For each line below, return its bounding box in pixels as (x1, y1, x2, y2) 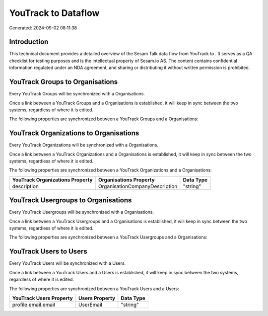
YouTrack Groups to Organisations (9, 78, 118, 86)
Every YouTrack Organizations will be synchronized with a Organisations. (9, 142, 159, 148)
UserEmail (78, 301, 103, 308)
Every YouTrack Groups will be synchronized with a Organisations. (9, 91, 145, 97)
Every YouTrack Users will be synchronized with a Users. (9, 260, 126, 266)
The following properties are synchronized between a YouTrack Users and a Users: (9, 286, 180, 292)
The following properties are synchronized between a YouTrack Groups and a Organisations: (9, 116, 199, 122)
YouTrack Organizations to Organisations (9, 129, 139, 138)
